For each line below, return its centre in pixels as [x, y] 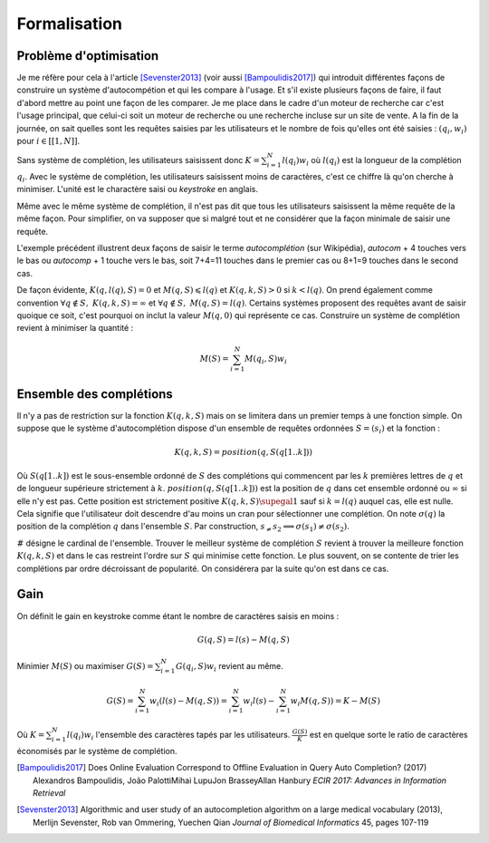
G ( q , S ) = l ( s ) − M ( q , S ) [243, 640]
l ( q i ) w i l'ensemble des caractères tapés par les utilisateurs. [178, 736]
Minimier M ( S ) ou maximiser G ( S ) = [85, 665]
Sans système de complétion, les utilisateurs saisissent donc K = [138, 160]
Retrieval [49, 792]
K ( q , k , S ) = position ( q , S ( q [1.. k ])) [243, 452]
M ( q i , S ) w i [266, 360]
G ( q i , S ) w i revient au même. [230, 667]
